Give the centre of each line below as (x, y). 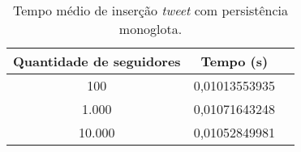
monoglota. (150, 29)
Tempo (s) (234, 61)
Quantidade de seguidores (97, 61)
